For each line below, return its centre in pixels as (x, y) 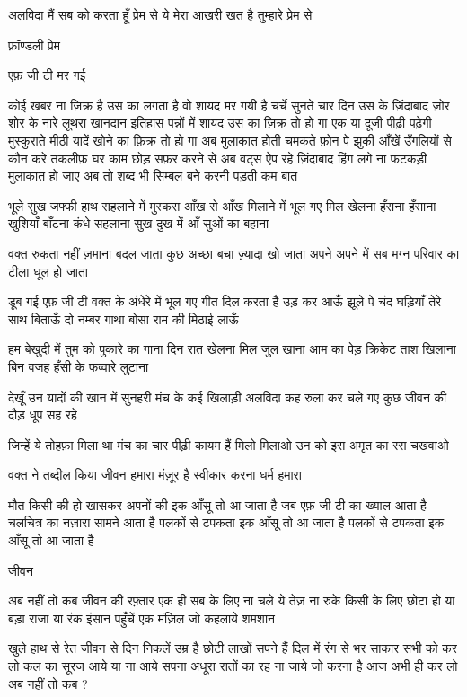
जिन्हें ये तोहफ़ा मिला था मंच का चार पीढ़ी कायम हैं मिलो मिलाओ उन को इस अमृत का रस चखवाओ (229, 444)
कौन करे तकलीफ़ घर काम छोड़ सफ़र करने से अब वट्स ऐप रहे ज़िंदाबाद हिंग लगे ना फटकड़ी (218, 158)
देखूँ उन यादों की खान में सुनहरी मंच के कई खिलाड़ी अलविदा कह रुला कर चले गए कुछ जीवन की (228, 397)
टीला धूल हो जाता (48, 271)
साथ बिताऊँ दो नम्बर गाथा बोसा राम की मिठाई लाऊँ (123, 318)
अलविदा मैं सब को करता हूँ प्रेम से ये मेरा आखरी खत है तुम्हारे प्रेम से (160, 14)
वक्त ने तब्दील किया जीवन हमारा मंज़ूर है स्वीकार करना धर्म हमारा (155, 475)
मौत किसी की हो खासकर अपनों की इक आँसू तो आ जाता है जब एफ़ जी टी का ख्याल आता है (217, 504)
